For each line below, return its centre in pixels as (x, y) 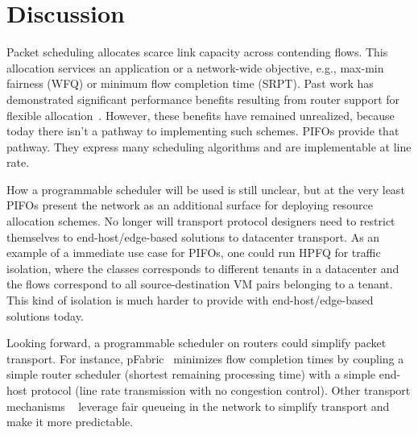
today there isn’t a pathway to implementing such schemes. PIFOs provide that (203, 131)
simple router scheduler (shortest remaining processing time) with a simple (191, 374)
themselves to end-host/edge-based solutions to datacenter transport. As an (193, 236)
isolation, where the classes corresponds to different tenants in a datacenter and (203, 268)
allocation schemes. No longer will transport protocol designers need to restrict (201, 221)
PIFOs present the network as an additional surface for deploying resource (190, 205)
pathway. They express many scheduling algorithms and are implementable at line (209, 146)
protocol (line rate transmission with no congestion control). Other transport (221, 390)
